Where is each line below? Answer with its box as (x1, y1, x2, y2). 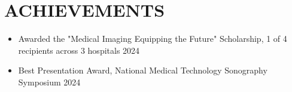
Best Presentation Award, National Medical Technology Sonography (18, 64, 267, 76)
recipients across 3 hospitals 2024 (18, 44, 140, 56)
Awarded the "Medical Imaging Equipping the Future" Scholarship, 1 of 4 (18, 32, 287, 45)
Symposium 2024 (18, 75, 81, 88)
